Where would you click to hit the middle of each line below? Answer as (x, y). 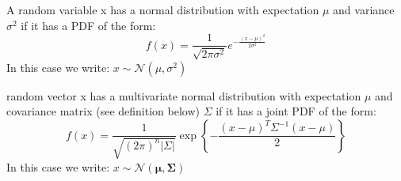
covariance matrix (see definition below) (103, 111)
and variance (364, 9)
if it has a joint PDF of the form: (296, 111)
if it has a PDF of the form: (88, 25)
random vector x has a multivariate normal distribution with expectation (184, 95)
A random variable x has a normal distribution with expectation (163, 9)
